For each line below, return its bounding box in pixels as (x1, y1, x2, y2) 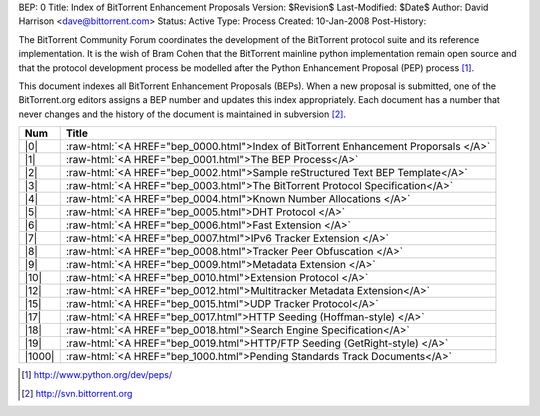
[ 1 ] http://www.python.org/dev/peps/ (21, 369, 173, 381)
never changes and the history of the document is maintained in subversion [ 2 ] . (18, 108, 347, 120)
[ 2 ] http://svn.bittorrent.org (21, 387, 133, 399)
